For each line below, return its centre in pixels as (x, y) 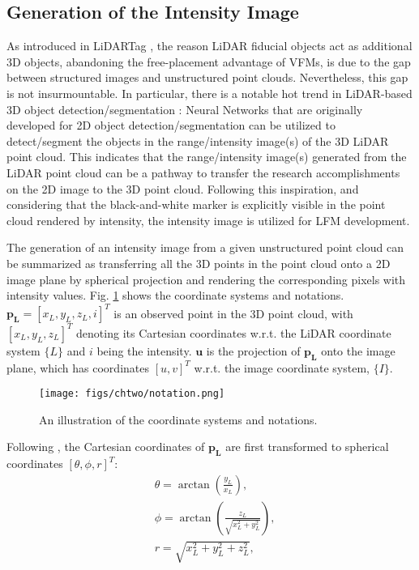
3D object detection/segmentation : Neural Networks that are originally (185, 109)
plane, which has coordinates (78, 367)
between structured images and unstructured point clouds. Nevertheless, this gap (207, 77)
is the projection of (253, 350)
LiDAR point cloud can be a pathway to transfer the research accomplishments (203, 172)
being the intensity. (144, 350)
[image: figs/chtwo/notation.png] (132, 394)
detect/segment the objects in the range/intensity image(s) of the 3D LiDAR (198, 140)
